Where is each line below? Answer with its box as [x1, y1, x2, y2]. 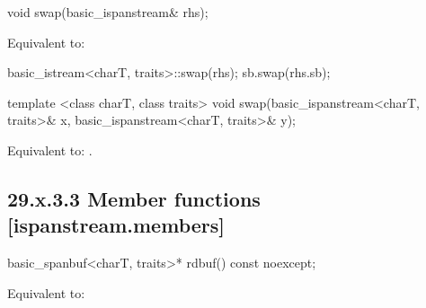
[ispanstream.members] [7, 211, 225, 239]
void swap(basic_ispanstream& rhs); [7, 3, 209, 21]
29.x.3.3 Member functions [7, 184, 261, 212]
